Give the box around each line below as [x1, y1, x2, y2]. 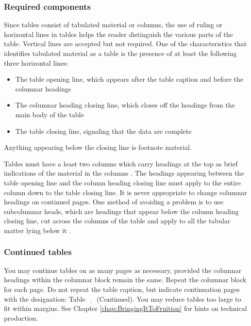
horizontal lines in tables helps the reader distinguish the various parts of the [4, 29, 233, 39]
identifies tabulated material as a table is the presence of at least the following [4, 48, 237, 58]
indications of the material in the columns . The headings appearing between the [4, 168, 244, 178]
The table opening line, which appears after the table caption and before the [15, 74, 244, 84]
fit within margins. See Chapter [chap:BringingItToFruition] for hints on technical [4, 303, 247, 313]
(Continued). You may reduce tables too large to [97, 293, 241, 304]
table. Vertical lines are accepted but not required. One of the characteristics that [4, 38, 247, 49]
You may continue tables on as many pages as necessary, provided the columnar [4, 265, 241, 275]
